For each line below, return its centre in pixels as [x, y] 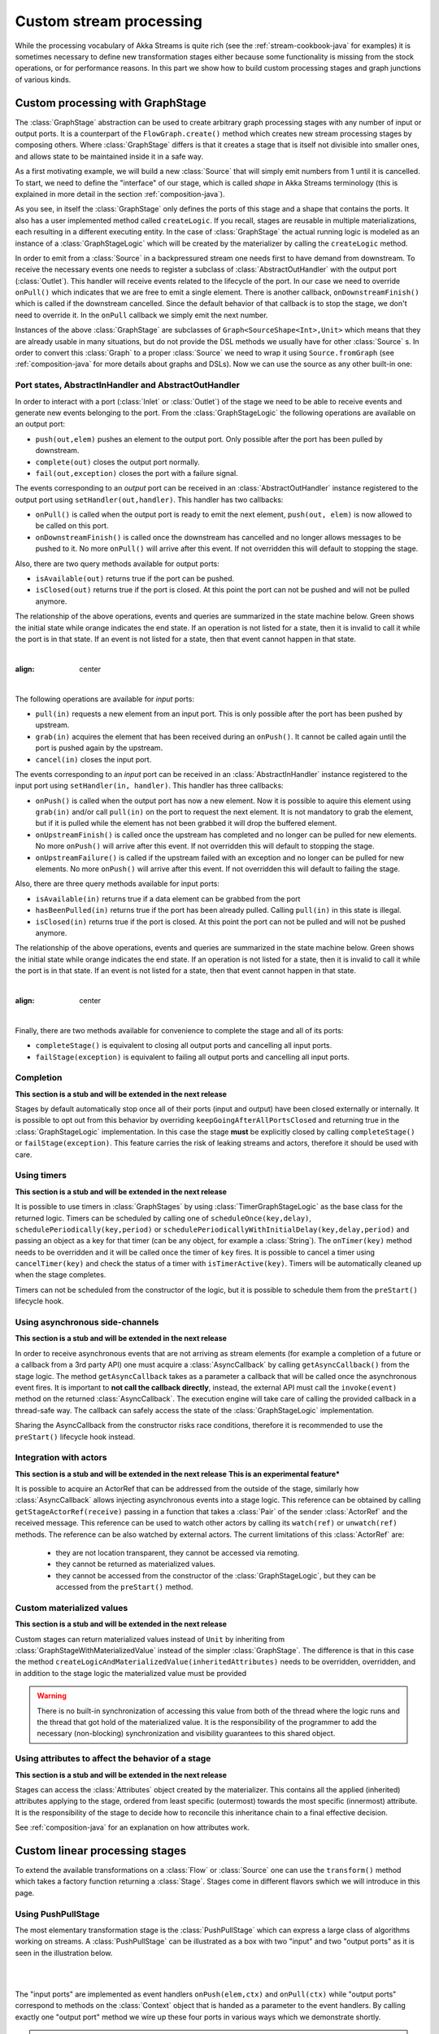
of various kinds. [43, 79]
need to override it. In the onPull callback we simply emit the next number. [141, 315]
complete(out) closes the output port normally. [118, 462]
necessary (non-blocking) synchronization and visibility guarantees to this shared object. [186, 1734]
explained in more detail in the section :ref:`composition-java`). [120, 194]
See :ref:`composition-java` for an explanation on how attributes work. [133, 1827]
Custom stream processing [109, 21]
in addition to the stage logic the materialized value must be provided [131, 1673]
